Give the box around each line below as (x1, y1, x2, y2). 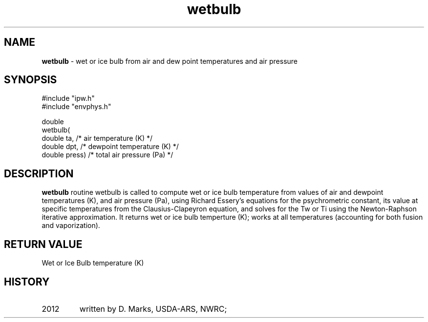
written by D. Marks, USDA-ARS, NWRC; (79, 303, 227, 314)
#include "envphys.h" (42, 102, 111, 111)
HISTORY (4, 275, 50, 288)
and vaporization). (42, 221, 100, 230)
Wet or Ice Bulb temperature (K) (42, 259, 144, 267)
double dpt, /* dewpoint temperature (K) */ (42, 142, 179, 151)
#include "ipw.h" (42, 94, 95, 103)
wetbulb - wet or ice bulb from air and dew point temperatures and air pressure (42, 57, 298, 65)
